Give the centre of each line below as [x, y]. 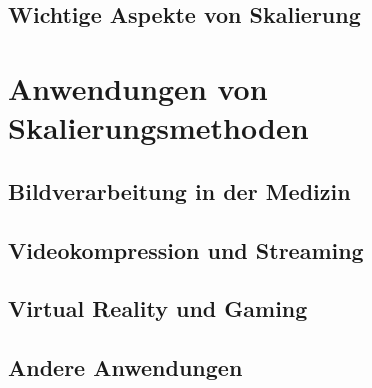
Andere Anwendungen [125, 367]
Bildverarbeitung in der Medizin [179, 190]
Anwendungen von [138, 87]
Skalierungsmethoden [158, 127]
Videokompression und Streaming [186, 249]
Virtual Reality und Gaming [158, 308]
